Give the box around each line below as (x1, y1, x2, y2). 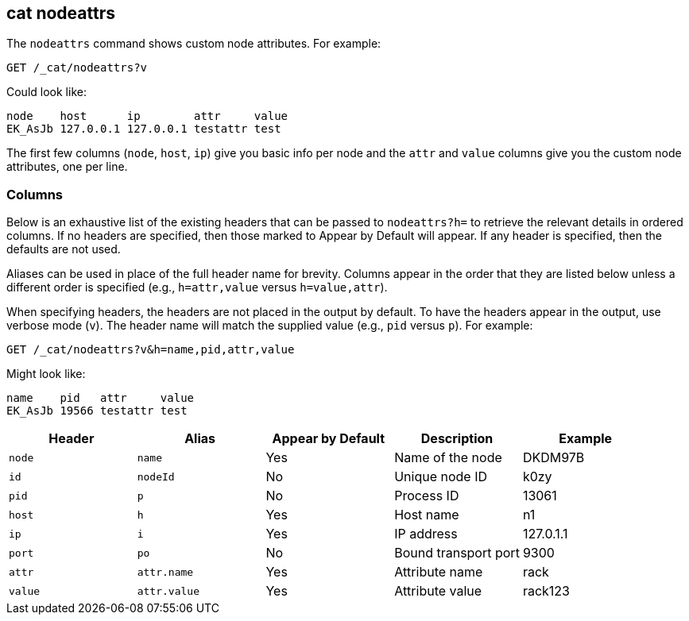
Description (420, 430, 494, 447)
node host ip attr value (6, 110, 288, 123)
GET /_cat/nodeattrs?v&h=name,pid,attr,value (6, 343, 295, 357)
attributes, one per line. (6, 160, 128, 174)
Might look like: (6, 367, 86, 381)
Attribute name (394, 564, 483, 580)
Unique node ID (394, 469, 487, 485)
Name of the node (394, 449, 502, 466)
